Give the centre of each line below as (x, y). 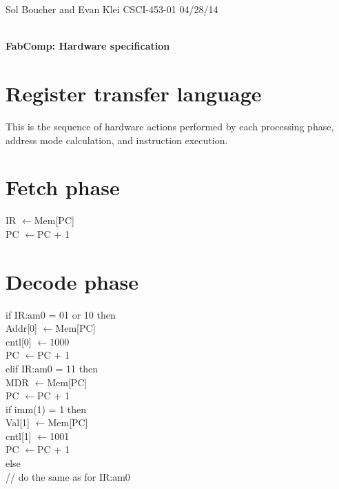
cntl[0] (19, 341)
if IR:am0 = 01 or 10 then (61, 314)
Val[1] (18, 422)
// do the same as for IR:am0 (68, 476)
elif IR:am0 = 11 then (52, 368)
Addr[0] (21, 328)
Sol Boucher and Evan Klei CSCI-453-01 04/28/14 (112, 9)
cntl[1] (19, 436)
